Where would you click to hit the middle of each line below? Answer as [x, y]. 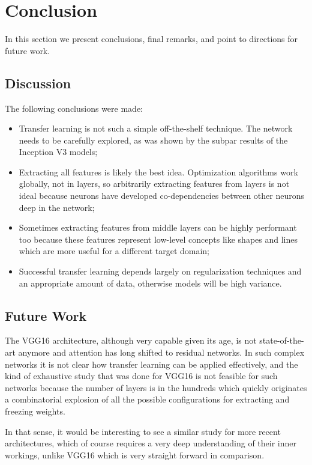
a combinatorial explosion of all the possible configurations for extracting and [147, 399]
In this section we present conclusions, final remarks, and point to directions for [151, 39]
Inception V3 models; [58, 152]
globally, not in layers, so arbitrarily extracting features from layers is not [154, 184]
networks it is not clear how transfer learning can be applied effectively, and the [151, 364]
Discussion [38, 83]
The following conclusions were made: [74, 108]
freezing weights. [35, 411]
